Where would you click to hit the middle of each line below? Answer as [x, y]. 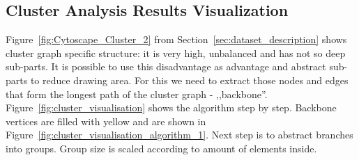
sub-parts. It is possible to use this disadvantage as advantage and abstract [166, 66]
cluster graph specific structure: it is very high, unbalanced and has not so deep [176, 53]
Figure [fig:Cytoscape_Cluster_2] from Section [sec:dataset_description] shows [176, 39]
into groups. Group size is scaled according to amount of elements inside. [161, 148]
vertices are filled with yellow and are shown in [106, 121]
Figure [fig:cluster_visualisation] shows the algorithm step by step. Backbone [171, 107]
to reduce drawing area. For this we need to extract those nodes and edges [189, 80]
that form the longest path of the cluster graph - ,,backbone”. [137, 94]
